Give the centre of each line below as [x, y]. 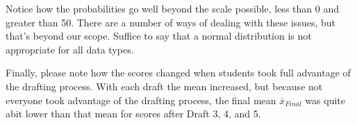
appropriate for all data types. [70, 49]
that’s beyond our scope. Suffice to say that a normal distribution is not [159, 36]
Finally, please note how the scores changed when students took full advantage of [178, 73]
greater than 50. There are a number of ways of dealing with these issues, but [171, 22]
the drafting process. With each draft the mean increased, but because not [164, 86]
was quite [325, 100]
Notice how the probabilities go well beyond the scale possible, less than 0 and [172, 8]
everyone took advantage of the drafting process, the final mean [141, 100]
